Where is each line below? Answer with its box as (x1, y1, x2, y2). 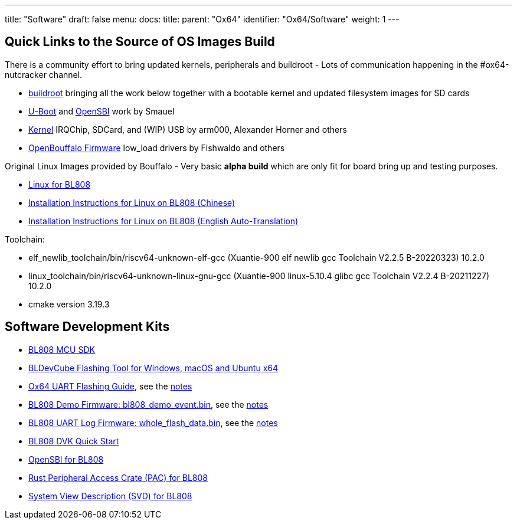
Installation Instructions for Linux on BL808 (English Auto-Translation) (28, 215, 299, 226)
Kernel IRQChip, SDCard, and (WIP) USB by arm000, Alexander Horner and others (28, 124, 347, 135)
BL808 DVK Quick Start (28, 435, 119, 446)
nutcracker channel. (5, 69, 83, 80)
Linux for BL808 (28, 179, 91, 189)
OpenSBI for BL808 (28, 454, 104, 464)
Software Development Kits (5, 319, 170, 335)
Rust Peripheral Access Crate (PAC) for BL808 (28, 472, 208, 483)
